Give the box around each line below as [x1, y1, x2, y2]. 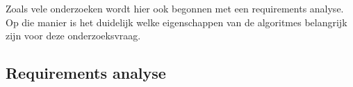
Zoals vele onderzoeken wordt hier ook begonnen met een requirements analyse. [6, 1, 344, 16]
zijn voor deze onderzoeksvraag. [6, 28, 141, 43]
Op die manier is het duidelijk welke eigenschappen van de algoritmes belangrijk [6, 14, 347, 29]
